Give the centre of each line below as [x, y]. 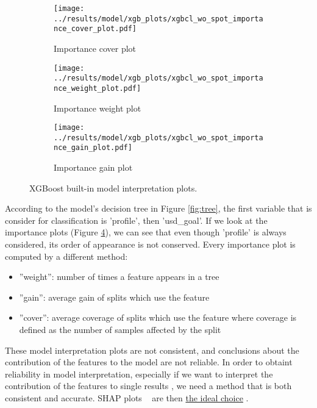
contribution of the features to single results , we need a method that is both [148, 386]
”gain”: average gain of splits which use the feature [114, 297]
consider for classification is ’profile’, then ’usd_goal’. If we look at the [136, 220]
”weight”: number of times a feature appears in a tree [119, 277]
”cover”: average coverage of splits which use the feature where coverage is [158, 317]
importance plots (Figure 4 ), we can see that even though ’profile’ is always [146, 232]
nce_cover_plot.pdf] [95, 29]
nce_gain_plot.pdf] [93, 148]
